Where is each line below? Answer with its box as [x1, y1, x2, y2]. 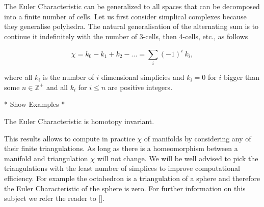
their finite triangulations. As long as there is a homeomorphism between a [4, 143, 238, 154]
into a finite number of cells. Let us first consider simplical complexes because [4, 11, 247, 21]
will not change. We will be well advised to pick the [97, 153, 258, 163]
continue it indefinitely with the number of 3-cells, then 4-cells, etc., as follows [4, 31, 248, 41]
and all [46, 81, 68, 92]
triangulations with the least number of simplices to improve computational [4, 163, 240, 173]
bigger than [223, 72, 259, 82]
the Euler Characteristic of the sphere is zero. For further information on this [4, 183, 246, 193]
